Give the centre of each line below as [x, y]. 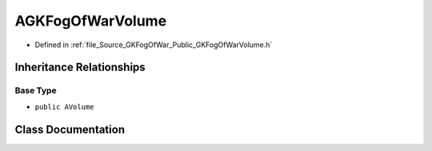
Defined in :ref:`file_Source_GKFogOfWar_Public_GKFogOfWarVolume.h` [154, 45]
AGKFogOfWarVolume [91, 21]
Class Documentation [70, 129]
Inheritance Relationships [80, 68]
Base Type [36, 90]
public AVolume [65, 107]
